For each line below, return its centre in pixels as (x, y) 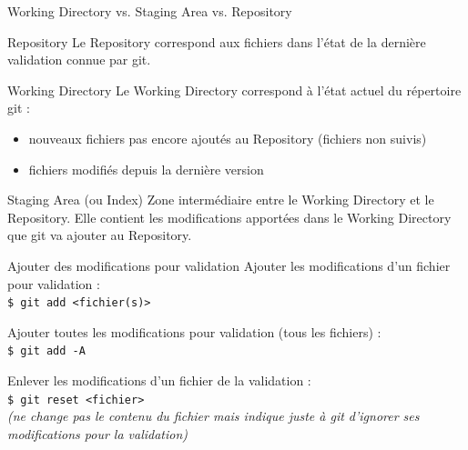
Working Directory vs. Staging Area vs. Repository (150, 11)
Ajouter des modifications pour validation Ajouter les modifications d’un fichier (229, 265)
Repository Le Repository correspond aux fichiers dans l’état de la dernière (217, 41)
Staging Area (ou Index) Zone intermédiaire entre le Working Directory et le (221, 200)
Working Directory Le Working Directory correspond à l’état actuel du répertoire (234, 90)
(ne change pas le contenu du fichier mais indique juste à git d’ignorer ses (214, 416)
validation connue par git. (79, 60)
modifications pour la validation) (98, 433)
